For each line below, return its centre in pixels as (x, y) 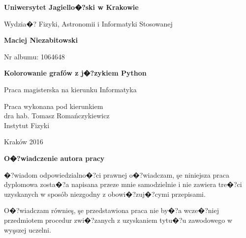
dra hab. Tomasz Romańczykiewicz (57, 116)
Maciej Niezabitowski (41, 40)
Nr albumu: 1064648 (34, 56)
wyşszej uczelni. (28, 229)
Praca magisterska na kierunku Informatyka (70, 89)
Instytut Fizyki (27, 125)
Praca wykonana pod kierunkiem (54, 106)
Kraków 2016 (24, 142)
